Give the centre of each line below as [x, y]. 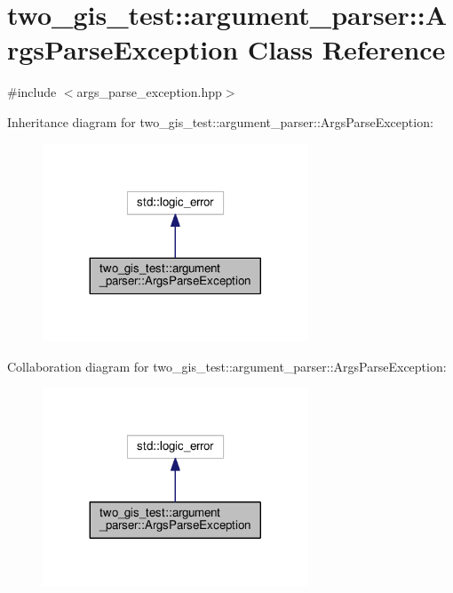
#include [32, 92]
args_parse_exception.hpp [149, 92]
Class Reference [346, 49]
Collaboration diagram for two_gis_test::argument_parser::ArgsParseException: [227, 366]
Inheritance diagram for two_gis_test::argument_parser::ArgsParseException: [220, 121]
